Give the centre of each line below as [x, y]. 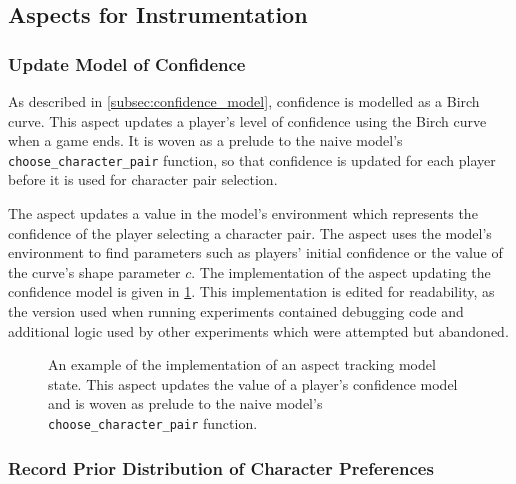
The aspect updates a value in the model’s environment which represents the [243, 213]
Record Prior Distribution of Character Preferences [221, 467]
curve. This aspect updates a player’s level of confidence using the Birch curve [247, 120]
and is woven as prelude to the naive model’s [185, 403]
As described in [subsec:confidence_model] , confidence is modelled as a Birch [244, 101]
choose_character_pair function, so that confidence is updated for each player [252, 159]
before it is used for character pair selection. [143, 179]
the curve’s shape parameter [94, 271]
